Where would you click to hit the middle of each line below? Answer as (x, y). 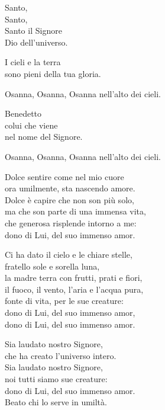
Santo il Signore (33, 31)
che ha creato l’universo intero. (61, 355)
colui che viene (31, 125)
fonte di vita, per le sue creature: (64, 301)
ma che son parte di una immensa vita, (75, 211)
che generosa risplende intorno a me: (71, 222)
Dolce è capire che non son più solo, (69, 199)
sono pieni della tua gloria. (53, 73)
